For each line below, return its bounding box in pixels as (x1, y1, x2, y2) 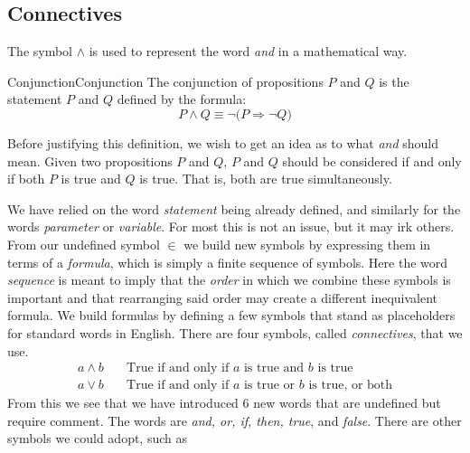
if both (7, 169, 45, 188)
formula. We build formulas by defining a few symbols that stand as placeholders (7, 306, 456, 325)
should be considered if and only (282, 151, 462, 170)
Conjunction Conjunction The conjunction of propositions (7, 71, 324, 90)
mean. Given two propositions (7, 151, 173, 170)
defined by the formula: (117, 90, 247, 109)
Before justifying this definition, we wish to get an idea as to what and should (7, 133, 439, 152)
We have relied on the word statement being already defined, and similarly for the (7, 199, 461, 218)
